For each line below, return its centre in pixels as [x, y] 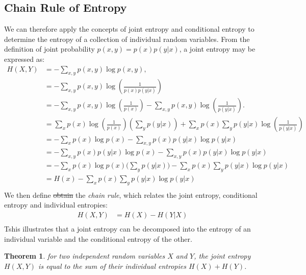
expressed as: [24, 59]
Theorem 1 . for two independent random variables [85, 256]
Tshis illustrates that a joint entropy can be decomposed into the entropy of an [127, 229]
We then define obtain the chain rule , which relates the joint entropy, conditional [131, 194]
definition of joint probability [49, 49]
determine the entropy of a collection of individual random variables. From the [127, 39]
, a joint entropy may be [217, 49]
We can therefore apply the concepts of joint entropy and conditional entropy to [129, 29]
